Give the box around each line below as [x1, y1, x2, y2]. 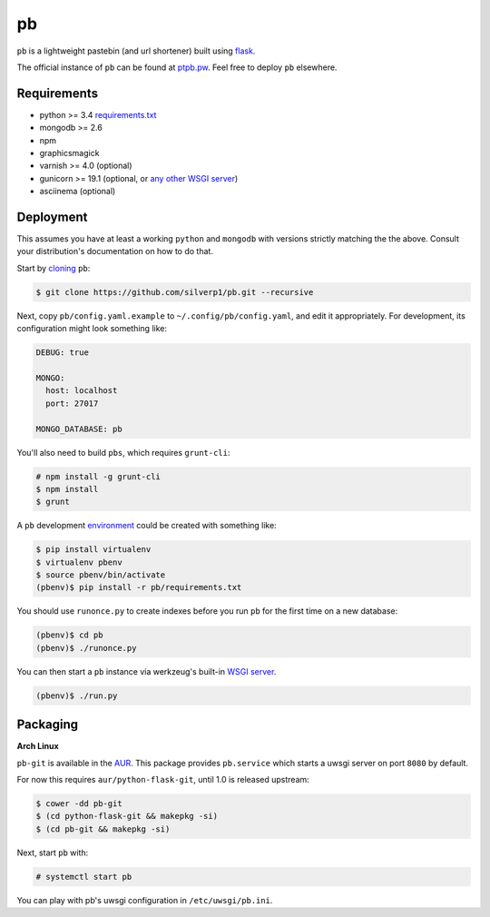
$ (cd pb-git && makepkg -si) [35, 823, 171, 834]
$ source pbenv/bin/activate [35, 570, 166, 580]
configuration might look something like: [16, 323, 168, 334]
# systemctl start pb [35, 872, 132, 882]
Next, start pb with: [16, 847, 89, 858]
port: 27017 [45, 398, 99, 409]
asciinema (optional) [39, 186, 116, 197]
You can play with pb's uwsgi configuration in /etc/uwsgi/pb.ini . [16, 894, 273, 905]
